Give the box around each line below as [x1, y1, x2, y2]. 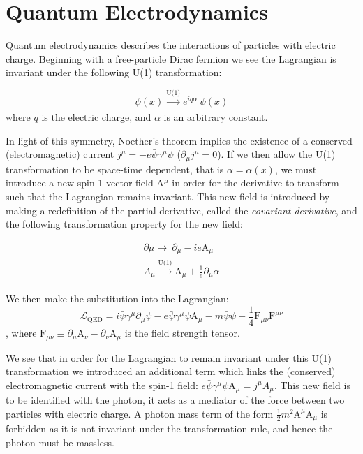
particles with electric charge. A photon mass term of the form [6, 406, 274, 420]
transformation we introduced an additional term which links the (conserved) [6, 364, 336, 379]
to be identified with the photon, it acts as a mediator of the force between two [6, 393, 345, 407]
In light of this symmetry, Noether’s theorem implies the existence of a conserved [6, 133, 353, 147]
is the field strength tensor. [124, 325, 240, 340]
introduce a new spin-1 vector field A [6, 175, 164, 190]
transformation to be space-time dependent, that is [6, 161, 224, 176]
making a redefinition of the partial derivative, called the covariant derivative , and [6, 203, 357, 217]
